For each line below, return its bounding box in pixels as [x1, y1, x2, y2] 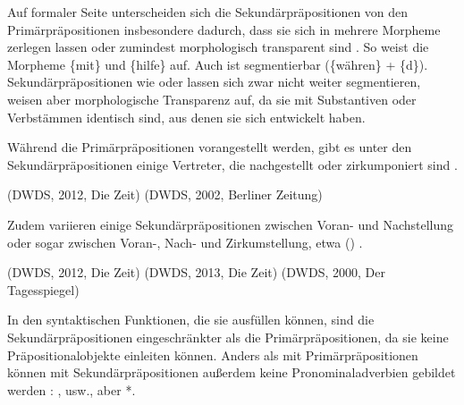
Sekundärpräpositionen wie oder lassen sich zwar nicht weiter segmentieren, [7, 72, 421, 91]
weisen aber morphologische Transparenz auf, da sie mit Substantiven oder [7, 89, 417, 108]
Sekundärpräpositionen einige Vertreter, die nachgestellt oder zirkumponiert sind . [7, 155, 458, 173]
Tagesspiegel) [7, 280, 80, 299]
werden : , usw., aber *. [7, 380, 136, 399]
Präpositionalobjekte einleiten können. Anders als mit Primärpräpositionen [7, 345, 418, 364]
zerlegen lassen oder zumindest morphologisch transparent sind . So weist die [7, 38, 429, 56]
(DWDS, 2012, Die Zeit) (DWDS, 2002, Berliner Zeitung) [7, 185, 323, 204]
